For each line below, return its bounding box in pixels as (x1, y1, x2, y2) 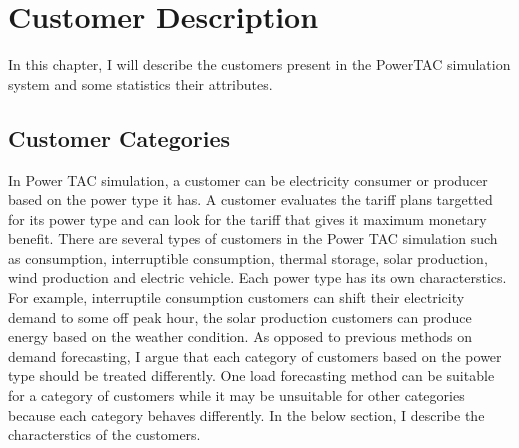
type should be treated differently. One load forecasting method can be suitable (8, 365, 495, 386)
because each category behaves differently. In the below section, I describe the (8, 404, 485, 425)
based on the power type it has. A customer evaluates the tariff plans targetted (8, 189, 493, 210)
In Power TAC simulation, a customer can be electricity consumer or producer (8, 169, 488, 190)
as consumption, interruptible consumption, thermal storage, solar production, (8, 247, 488, 268)
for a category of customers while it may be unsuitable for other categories (8, 385, 465, 406)
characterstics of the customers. (8, 424, 201, 445)
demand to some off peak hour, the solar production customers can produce (8, 306, 472, 327)
